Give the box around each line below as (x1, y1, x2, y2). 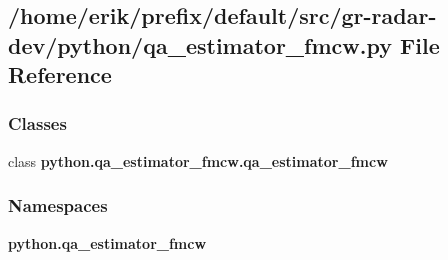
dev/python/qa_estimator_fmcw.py (8, 29, 392, 60)
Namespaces (8, 193, 108, 218)
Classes (8, 111, 67, 136)
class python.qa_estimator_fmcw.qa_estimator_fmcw (8, 150, 388, 171)
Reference (8, 59, 112, 90)
